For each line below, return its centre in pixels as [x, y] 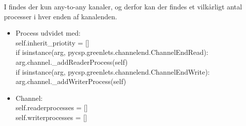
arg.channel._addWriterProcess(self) [71, 81]
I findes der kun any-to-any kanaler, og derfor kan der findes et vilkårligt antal [123, 6]
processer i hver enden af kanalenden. [61, 16]
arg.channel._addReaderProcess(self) [72, 62]
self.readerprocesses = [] [52, 107]
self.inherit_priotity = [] [52, 42]
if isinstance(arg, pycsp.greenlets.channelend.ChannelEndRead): [112, 52]
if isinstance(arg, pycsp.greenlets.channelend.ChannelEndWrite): [113, 71]
